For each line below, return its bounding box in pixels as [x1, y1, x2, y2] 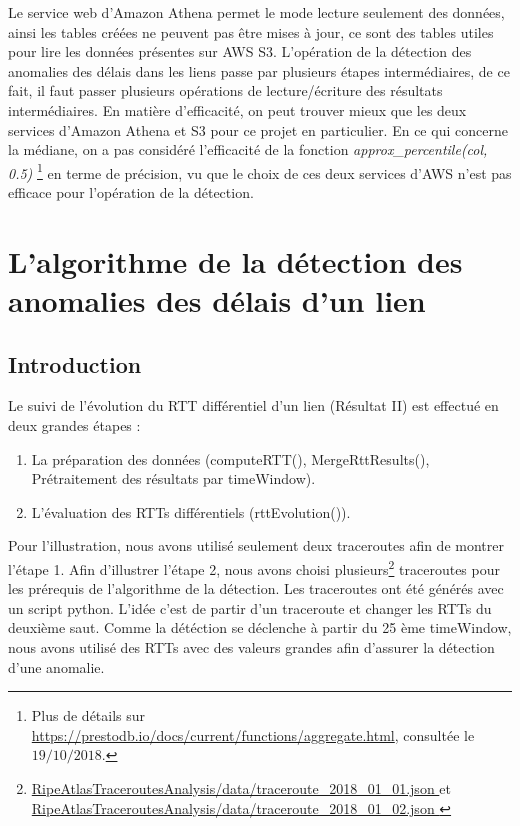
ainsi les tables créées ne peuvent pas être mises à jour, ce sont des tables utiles [8, 21, 494, 42]
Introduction [8, 348, 142, 379]
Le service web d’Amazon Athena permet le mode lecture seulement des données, [8, 2, 505, 22]
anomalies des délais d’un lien [8, 279, 426, 320]
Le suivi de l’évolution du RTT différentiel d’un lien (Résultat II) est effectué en [8, 395, 499, 416]
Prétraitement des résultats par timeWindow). [31, 468, 316, 489]
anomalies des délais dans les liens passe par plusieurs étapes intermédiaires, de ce [8, 60, 510, 81]
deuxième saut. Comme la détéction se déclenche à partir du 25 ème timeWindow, [8, 617, 512, 638]
